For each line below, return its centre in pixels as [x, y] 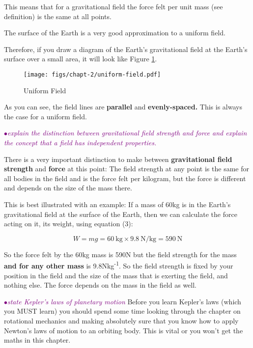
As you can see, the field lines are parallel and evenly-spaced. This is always [123, 107]
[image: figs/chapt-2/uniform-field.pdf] [92, 74]
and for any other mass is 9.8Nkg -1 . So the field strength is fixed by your [119, 265]
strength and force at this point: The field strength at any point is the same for [126, 169]
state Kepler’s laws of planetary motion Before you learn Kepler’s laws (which [124, 301]
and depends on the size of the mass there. [68, 188]
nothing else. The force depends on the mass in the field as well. [100, 285]
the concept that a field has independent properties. [80, 142]
